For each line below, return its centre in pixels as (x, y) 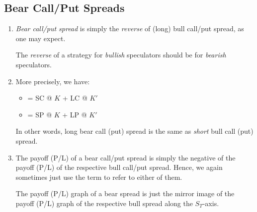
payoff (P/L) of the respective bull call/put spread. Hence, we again (119, 167)
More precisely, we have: (53, 81)
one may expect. (41, 38)
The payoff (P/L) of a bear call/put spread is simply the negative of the (126, 157)
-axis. (211, 203)
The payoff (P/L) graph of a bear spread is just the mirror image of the (125, 193)
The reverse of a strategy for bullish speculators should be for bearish (121, 55)
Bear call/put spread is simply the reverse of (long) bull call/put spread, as (130, 28)
